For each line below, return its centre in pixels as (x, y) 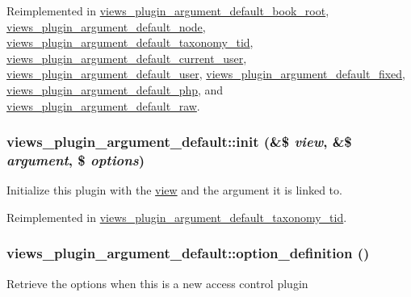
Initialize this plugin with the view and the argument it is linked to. (174, 190)
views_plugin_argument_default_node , (106, 26)
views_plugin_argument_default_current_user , (127, 58)
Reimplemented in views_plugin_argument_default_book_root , (168, 10)
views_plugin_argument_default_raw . (103, 105)
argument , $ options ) (76, 160)
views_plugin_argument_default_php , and (115, 89)
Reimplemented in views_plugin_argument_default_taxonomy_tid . (177, 217)
